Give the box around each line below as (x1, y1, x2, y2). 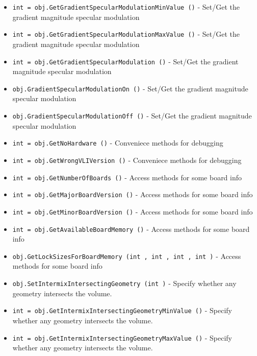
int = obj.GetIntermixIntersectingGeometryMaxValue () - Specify (12, 332, 233, 343)
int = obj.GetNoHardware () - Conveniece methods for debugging (12, 137, 223, 148)
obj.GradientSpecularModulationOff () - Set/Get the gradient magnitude (12, 110, 252, 121)
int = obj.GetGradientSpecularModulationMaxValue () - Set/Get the (12, 29, 240, 39)
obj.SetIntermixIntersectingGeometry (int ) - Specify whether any (12, 278, 237, 289)
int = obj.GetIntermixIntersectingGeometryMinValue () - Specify (12, 305, 233, 316)
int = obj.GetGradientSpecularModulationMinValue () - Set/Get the (12, 2, 240, 12)
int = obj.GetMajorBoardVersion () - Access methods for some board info (12, 189, 253, 200)
